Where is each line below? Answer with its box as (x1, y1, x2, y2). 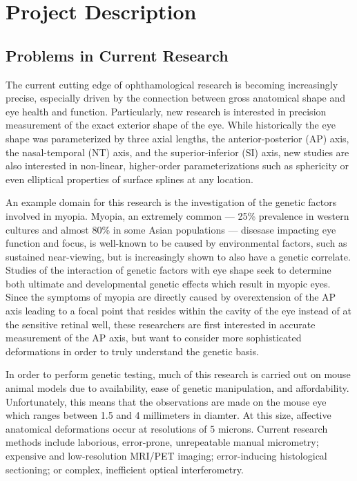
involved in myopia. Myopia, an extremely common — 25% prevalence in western (6, 208, 349, 223)
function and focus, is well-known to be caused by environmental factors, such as (6, 236, 347, 250)
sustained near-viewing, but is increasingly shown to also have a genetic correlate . (6, 249, 351, 263)
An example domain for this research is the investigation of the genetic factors (6, 195, 337, 209)
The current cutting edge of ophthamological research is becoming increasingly (6, 77, 338, 91)
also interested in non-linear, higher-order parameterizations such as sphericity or (6, 158, 349, 173)
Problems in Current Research (6, 44, 229, 66)
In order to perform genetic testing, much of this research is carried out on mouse (6, 367, 351, 381)
